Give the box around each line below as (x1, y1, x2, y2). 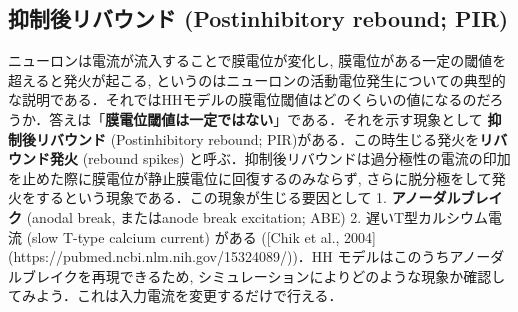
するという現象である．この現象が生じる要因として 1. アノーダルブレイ (35, 187, 503, 208)
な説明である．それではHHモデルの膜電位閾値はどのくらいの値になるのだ (8, 89, 490, 110)
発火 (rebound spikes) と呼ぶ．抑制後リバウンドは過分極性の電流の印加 (49, 148, 511, 169)
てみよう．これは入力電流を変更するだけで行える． (8, 285, 343, 306)
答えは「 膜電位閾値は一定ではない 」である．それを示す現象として (49, 108, 483, 129)
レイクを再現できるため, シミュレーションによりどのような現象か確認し (35, 265, 506, 286)
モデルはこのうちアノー (337, 246, 491, 267)
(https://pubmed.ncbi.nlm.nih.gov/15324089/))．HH (8, 246, 333, 267)
